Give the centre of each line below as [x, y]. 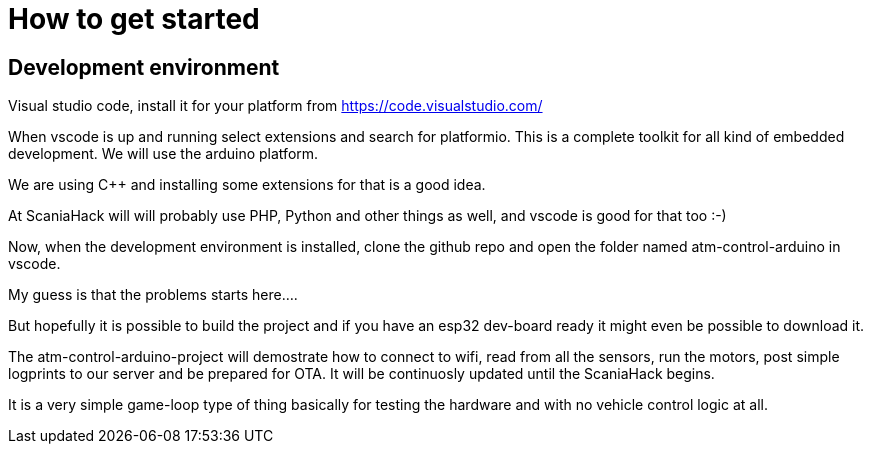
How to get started [134, 19]
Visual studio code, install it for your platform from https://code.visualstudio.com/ [275, 106]
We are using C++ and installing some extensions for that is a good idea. [247, 185]
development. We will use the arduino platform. [163, 154]
